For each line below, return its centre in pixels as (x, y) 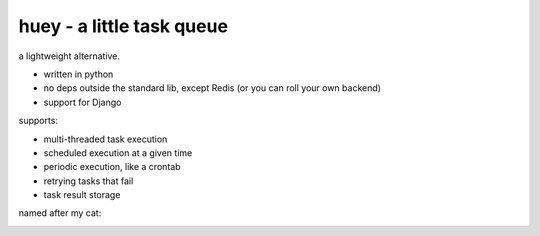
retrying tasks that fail (88, 181)
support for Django (82, 102)
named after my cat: (60, 213)
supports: (38, 121)
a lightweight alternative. (69, 56)
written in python (78, 74)
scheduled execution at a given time (118, 152)
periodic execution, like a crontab (112, 167)
